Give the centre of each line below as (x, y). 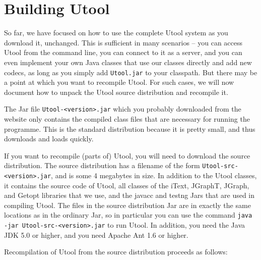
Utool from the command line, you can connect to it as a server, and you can (123, 52)
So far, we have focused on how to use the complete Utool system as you (116, 33)
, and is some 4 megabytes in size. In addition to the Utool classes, (154, 175)
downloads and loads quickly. (49, 139)
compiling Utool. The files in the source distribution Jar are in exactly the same (127, 205)
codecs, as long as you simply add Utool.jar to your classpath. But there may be (131, 72)
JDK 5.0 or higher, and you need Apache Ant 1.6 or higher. (96, 235)
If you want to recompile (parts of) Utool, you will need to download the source (127, 155)
